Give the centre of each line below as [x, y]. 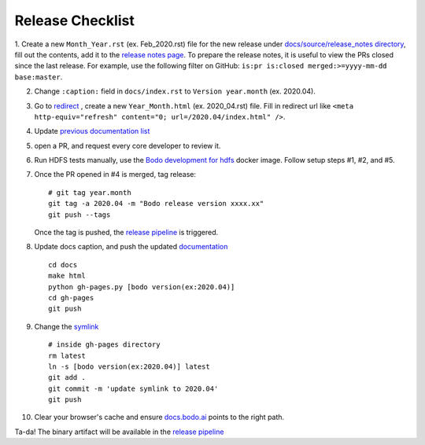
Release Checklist [75, 20]
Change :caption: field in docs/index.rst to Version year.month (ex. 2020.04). [175, 91]
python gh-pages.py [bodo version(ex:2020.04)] [142, 287]
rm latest [67, 355]
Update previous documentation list [92, 131]
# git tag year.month [90, 192]
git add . [67, 378]
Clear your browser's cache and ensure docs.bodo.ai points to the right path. [159, 417]
